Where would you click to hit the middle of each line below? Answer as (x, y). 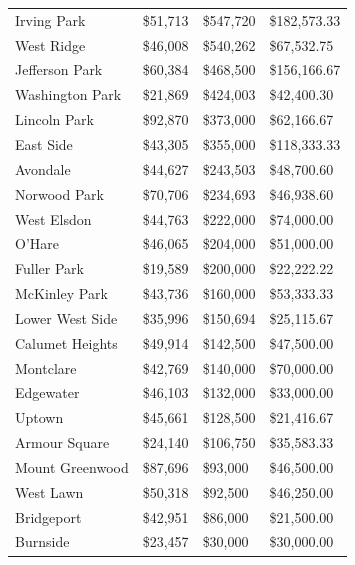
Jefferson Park (59, 69)
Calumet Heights (66, 342)
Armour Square (62, 442)
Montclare (46, 367)
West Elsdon (53, 218)
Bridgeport (48, 516)
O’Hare (37, 243)
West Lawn (49, 491)
